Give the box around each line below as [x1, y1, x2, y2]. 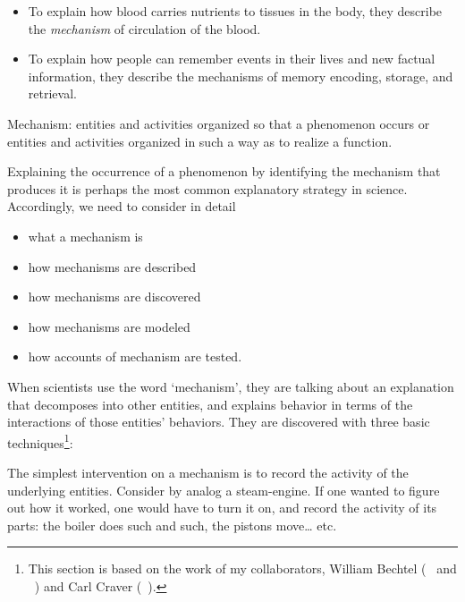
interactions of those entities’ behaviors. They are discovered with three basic [7, 412, 430, 431]
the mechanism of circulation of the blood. [28, 19, 261, 38]
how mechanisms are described [28, 257, 197, 276]
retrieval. [28, 84, 77, 103]
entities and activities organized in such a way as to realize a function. [7, 131, 393, 150]
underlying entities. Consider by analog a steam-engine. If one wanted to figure [7, 480, 440, 499]
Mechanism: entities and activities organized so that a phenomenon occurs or [7, 114, 430, 132]
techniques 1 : [7, 430, 73, 452]
